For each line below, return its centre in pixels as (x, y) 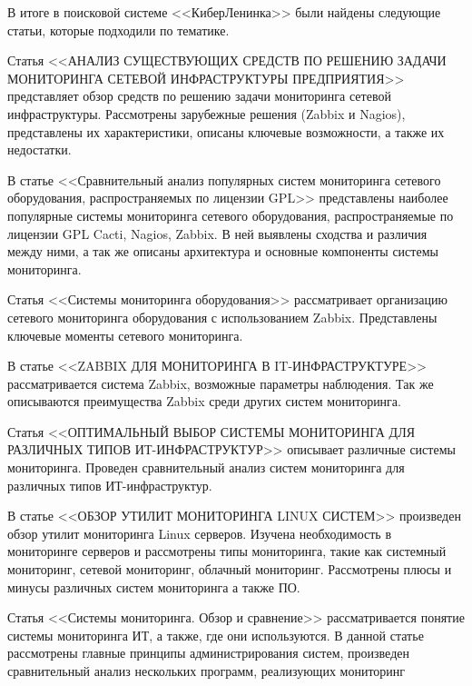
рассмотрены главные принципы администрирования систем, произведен (208, 653)
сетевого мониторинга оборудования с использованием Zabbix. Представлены (222, 317)
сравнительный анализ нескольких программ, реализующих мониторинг (206, 671)
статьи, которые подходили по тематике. (118, 30)
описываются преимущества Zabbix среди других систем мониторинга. (204, 401)
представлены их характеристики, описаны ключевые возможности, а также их (226, 131)
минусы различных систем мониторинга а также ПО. (154, 587)
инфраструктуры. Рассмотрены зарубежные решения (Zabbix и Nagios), (206, 113)
